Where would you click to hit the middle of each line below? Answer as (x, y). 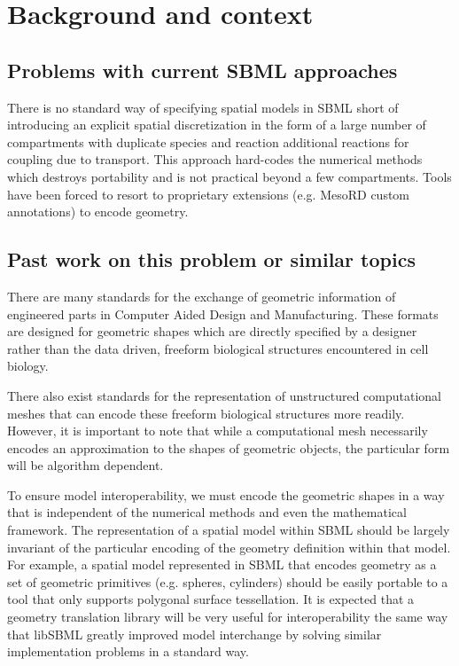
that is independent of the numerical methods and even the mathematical (207, 512)
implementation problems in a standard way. (128, 651)
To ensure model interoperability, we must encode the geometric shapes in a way (226, 494)
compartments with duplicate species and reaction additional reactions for (208, 141)
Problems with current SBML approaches (202, 70)
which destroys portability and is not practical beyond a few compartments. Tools (229, 176)
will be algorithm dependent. (86, 465)
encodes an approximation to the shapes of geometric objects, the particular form (229, 447)
